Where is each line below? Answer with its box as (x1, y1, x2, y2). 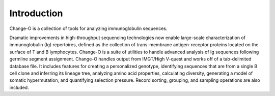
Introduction (9, 8, 63, 19)
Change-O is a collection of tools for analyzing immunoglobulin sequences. (9, 25, 168, 31)
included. (9, 84, 29, 90)
